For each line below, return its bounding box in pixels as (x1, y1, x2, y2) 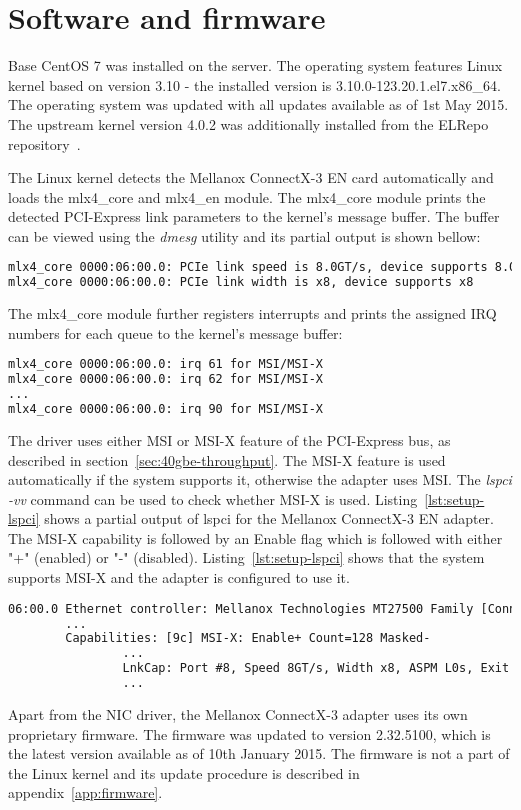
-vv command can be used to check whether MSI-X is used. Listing (8, 488, 418, 509)
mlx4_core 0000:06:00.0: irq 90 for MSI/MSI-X (8, 402, 323, 417)
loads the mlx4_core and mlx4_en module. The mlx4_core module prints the (8, 186, 486, 207)
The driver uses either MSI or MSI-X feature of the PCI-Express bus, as (8, 429, 451, 450)
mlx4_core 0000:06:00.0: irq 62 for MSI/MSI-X (8, 372, 323, 387)
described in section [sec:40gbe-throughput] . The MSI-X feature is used (8, 449, 446, 470)
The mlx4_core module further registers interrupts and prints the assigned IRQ (8, 303, 497, 324)
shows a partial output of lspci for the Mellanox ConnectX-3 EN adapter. (44, 508, 494, 529)
